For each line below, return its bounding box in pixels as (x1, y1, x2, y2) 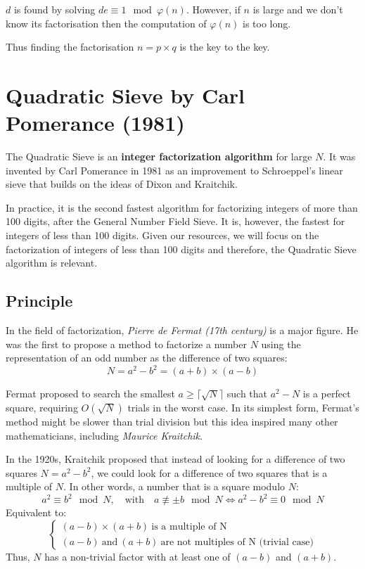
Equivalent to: (6, 505, 67, 520)
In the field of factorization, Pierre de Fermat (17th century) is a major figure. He (6, 323, 359, 338)
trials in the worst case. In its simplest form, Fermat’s (127, 399, 359, 414)
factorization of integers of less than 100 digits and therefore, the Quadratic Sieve (6, 241, 357, 256)
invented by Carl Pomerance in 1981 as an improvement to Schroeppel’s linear (6, 162, 343, 177)
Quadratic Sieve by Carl (6, 80, 245, 109)
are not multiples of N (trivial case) (160, 537, 314, 547)
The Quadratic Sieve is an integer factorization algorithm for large (6, 149, 312, 164)
